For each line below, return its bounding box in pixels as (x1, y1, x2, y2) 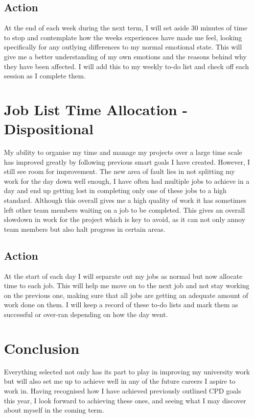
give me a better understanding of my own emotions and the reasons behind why (4, 51, 247, 61)
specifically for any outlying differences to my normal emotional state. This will (4, 42, 242, 52)
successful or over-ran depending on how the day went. (4, 309, 168, 319)
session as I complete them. (4, 71, 86, 81)
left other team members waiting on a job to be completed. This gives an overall (4, 204, 245, 215)
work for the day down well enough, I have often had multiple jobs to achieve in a (4, 175, 250, 186)
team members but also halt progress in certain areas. (4, 223, 165, 234)
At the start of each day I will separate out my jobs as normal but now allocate (4, 270, 243, 281)
